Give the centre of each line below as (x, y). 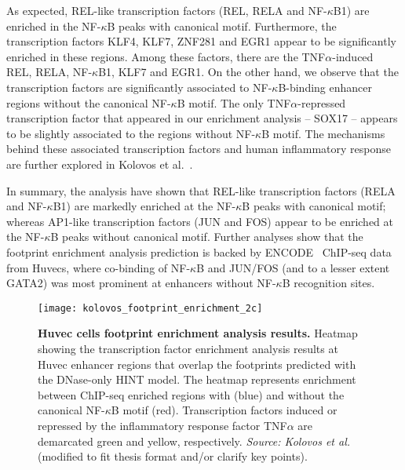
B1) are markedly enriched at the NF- (144, 206)
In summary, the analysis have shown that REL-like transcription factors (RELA (201, 190)
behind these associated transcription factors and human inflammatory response (199, 149)
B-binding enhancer (325, 87)
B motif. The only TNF (234, 102)
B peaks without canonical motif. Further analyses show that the (207, 237)
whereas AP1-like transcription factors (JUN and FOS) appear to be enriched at (200, 221)
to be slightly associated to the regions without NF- (131, 133)
